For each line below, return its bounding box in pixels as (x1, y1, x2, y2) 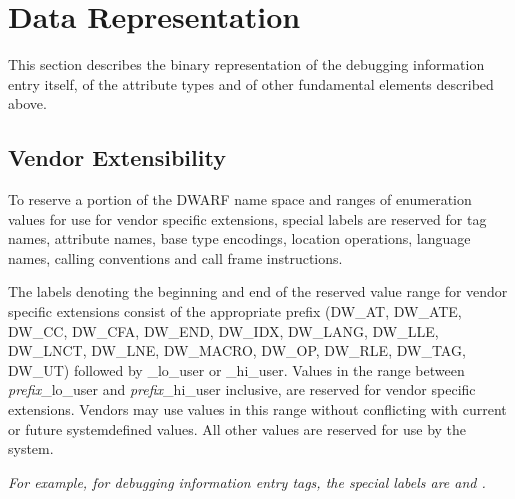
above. (8, 93, 47, 114)
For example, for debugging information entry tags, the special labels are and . (8, 471, 486, 492)
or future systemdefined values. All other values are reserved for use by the (8, 418, 467, 439)
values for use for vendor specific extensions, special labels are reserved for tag (8, 208, 487, 229)
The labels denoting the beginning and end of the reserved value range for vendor (8, 281, 508, 302)
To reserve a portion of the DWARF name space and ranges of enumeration (8, 189, 472, 210)
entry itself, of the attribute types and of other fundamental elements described (8, 73, 494, 94)
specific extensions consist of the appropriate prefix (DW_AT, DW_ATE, (8, 301, 462, 322)
